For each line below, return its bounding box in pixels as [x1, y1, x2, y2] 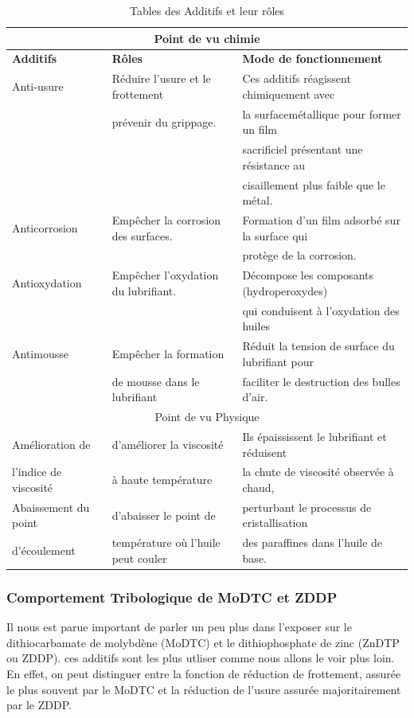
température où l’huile [111, 534, 221, 551]
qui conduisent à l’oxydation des [242, 302, 400, 318]
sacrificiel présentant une [242, 141, 363, 158]
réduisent [242, 443, 287, 460]
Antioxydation [12, 275, 82, 291]
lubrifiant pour [242, 353, 314, 369]
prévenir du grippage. [111, 113, 217, 130]
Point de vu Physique [154, 408, 260, 425]
